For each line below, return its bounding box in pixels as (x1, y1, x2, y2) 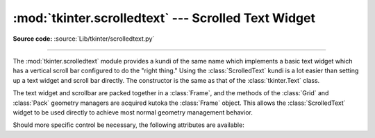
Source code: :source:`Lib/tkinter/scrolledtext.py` (12, 34, 155, 43)
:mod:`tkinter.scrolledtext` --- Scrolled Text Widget (12, 10, 316, 26)
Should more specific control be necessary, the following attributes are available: (12, 121, 244, 129)
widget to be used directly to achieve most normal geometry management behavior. (12, 108, 253, 117)
